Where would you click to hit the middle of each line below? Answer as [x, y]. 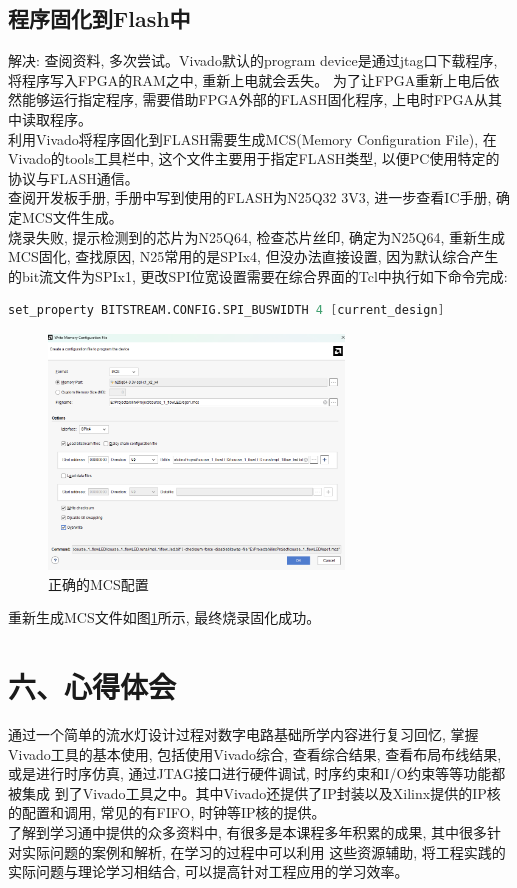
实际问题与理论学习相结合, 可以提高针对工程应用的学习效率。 [208, 871]
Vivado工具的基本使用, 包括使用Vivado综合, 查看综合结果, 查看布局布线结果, [255, 753]
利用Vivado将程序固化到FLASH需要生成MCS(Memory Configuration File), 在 [252, 138]
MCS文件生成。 [72, 216]
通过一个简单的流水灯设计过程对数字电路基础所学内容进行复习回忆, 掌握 [243, 734]
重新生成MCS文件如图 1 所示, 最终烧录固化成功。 [164, 617]
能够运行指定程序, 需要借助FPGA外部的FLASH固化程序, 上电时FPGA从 [255, 99]
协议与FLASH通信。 [73, 177]
